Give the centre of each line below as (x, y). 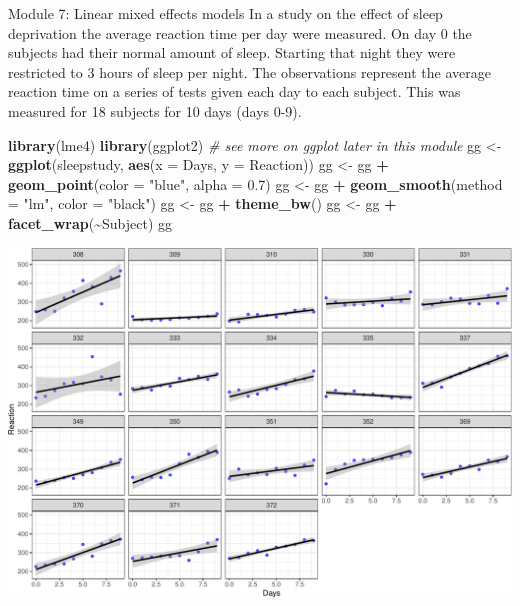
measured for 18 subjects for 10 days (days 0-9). (155, 110)
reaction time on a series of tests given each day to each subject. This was (234, 91)
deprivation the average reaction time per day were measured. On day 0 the (240, 32)
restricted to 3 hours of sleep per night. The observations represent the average (249, 71)
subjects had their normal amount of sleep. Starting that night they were (232, 52)
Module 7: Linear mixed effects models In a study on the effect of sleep (225, 13)
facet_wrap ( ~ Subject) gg (90, 222)
